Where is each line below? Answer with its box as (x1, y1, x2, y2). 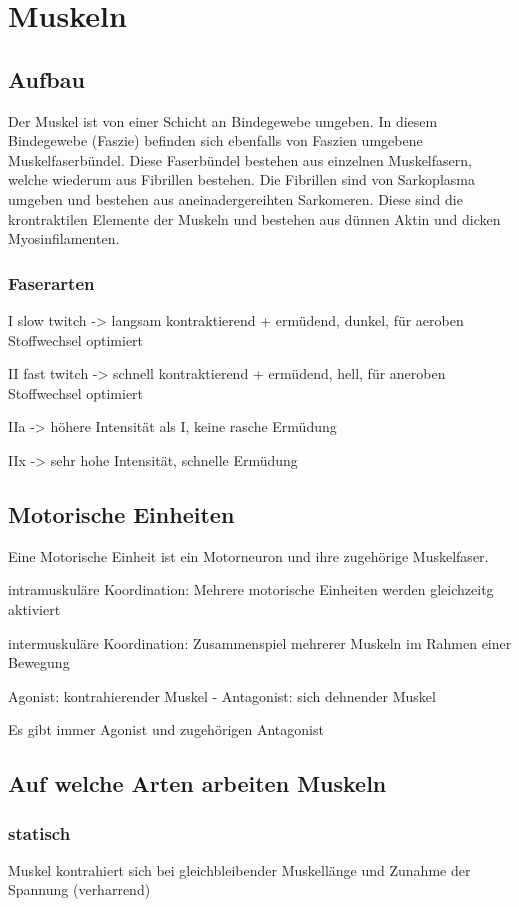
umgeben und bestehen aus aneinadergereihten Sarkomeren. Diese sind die (8, 188, 463, 209)
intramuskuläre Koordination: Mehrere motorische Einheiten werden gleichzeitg (8, 579, 494, 600)
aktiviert (8, 598, 61, 619)
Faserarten (8, 270, 95, 295)
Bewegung (8, 652, 70, 673)
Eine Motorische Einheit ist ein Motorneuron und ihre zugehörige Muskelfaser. (8, 545, 489, 566)
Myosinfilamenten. (8, 228, 120, 249)
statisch (8, 820, 71, 845)
